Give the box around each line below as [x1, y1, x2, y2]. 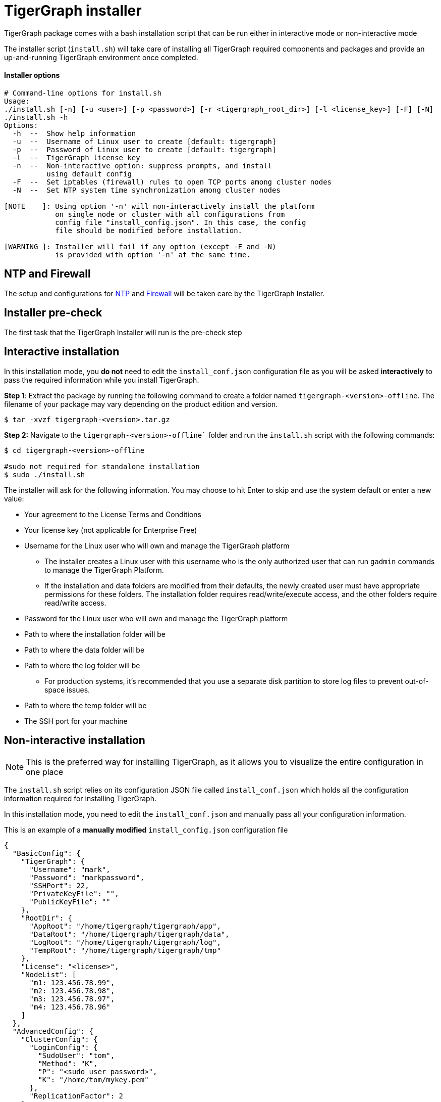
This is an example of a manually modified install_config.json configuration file [4, 825, 288, 835]
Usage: [4, 97, 30, 105]
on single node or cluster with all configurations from [55, 210, 285, 218]
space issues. [44, 685, 90, 694]
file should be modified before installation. [55, 226, 243, 235]
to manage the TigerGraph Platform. [44, 565, 164, 574]
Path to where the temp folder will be [24, 701, 147, 710]
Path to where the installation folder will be [24, 629, 166, 638]
